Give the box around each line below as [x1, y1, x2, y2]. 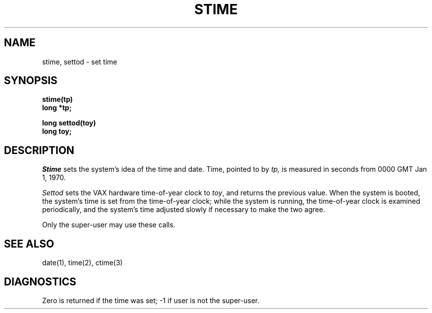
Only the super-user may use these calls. [42, 220, 176, 229]
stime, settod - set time [42, 57, 117, 66]
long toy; [42, 127, 72, 136]
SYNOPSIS [4, 74, 58, 87]
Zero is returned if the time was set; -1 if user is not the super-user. [42, 296, 259, 305]
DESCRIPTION [4, 144, 74, 156]
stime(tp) [42, 95, 73, 104]
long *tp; [42, 103, 72, 112]
